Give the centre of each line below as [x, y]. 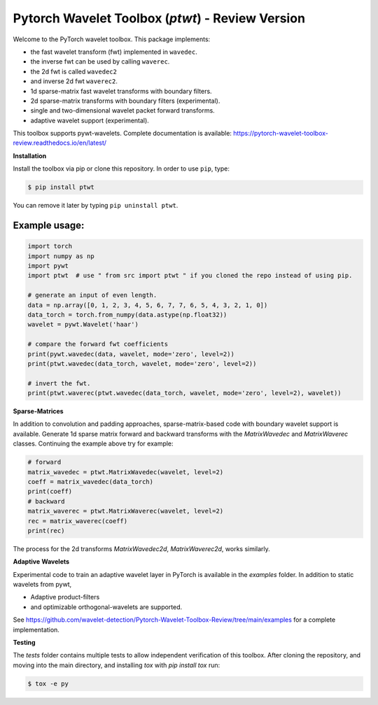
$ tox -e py [48, 683]
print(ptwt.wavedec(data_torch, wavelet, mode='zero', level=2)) [142, 363]
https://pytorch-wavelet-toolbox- [281, 134]
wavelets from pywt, [42, 585]
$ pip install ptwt [61, 187]
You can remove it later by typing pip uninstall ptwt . [96, 206]
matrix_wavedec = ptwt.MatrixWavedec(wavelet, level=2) [126, 472]
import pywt [48, 265]
